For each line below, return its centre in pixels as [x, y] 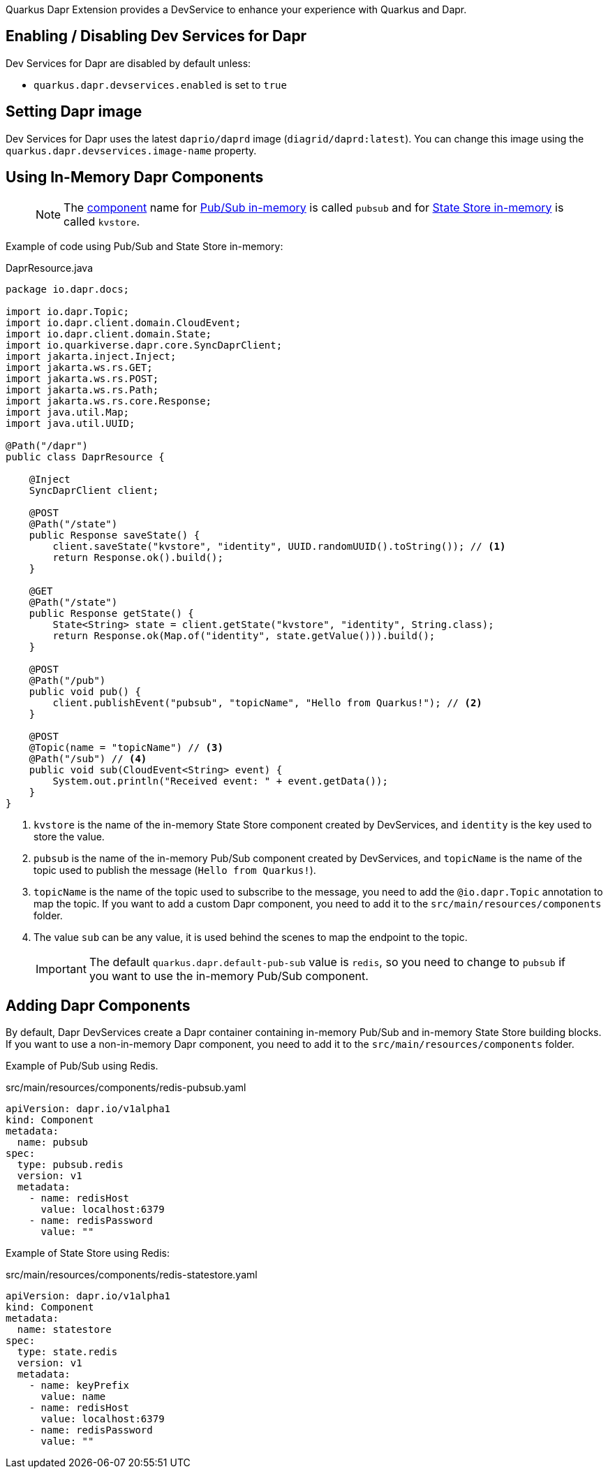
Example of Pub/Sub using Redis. [82, 1066]
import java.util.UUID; [71, 423]
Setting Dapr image [74, 112]
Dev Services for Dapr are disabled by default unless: [128, 63]
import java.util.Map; [68, 412]
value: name [73, 1397]
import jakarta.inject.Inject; [91, 356]
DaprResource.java [49, 268]
